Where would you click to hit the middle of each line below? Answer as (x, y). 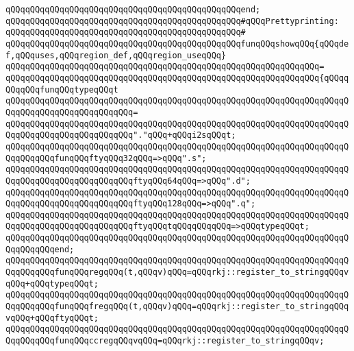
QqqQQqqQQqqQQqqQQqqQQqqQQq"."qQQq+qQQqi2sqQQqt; (121, 135)
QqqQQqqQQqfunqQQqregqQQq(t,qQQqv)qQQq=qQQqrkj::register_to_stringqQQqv (177, 273)
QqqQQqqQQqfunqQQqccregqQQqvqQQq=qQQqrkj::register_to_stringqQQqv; (165, 341)
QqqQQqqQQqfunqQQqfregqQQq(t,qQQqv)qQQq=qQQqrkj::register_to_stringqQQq (177, 307)
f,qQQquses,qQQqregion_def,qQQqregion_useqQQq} (116, 55)
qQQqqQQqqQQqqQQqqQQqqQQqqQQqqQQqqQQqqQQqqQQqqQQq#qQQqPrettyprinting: (172, 21)
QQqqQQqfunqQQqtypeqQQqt (62, 89)
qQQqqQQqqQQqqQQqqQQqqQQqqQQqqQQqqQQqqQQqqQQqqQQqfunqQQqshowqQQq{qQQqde (177, 44)
